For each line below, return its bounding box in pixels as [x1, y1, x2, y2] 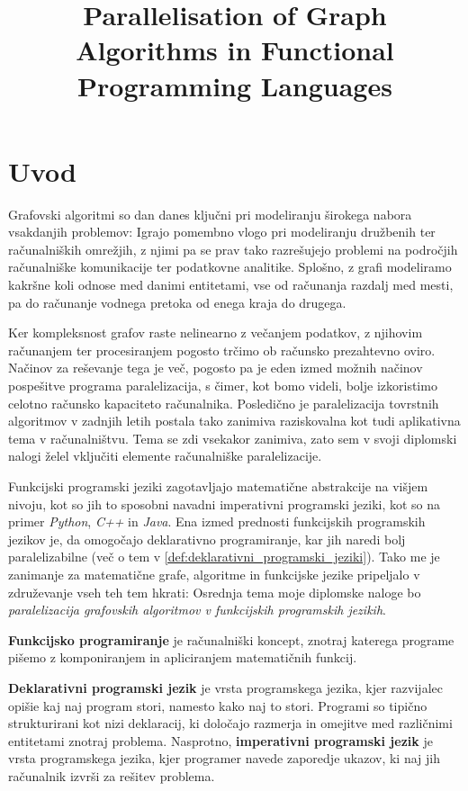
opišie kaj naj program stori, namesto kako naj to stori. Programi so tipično [8, 696, 427, 715]
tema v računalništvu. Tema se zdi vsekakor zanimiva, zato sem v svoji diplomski [8, 428, 457, 447]
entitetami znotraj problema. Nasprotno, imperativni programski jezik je [8, 731, 433, 750]
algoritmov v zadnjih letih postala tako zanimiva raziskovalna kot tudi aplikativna [8, 411, 461, 430]
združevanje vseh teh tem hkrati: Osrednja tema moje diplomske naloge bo [8, 582, 421, 601]
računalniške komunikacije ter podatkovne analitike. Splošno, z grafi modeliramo [8, 257, 452, 276]
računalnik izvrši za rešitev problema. [8, 766, 215, 785]
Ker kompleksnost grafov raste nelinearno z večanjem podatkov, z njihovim [8, 323, 423, 342]
